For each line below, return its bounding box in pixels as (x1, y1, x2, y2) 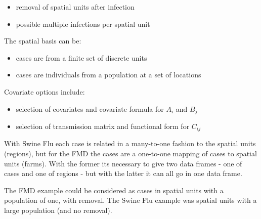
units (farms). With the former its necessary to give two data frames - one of (4, 158, 242, 168)
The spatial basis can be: (4, 35, 81, 46)
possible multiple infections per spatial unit (16, 18, 150, 29)
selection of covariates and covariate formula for (16, 103, 164, 114)
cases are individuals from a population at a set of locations (16, 69, 201, 80)
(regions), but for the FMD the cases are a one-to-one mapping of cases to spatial (4, 148, 257, 159)
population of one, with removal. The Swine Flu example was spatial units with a (4, 195, 257, 205)
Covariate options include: (4, 86, 85, 97)
